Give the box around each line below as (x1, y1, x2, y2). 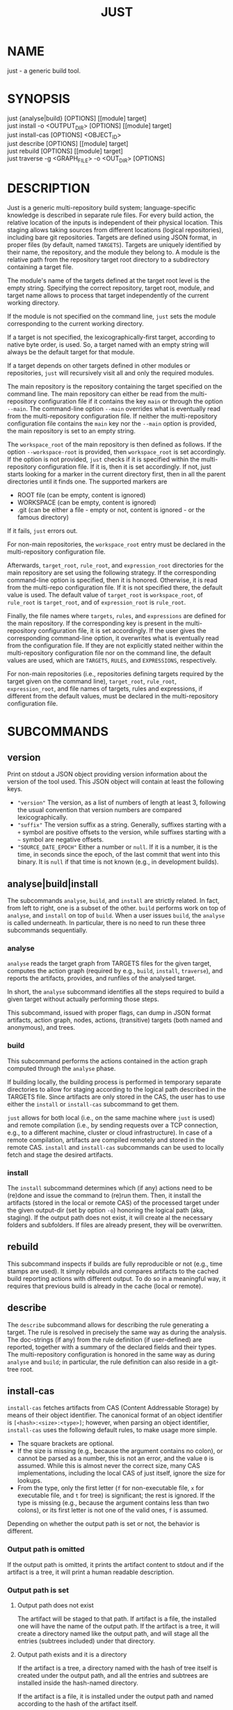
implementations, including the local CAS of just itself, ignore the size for (17, 1469, 226, 1478)
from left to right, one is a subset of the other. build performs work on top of (7, 904, 226, 913)
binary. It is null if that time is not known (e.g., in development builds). (17, 857, 219, 866)
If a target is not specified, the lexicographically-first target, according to (7, 333, 216, 342)
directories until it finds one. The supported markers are (7, 477, 168, 486)
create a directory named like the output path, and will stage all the (17, 1629, 209, 1637)
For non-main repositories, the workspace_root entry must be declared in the (7, 540, 226, 548)
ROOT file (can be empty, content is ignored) (17, 491, 146, 500)
